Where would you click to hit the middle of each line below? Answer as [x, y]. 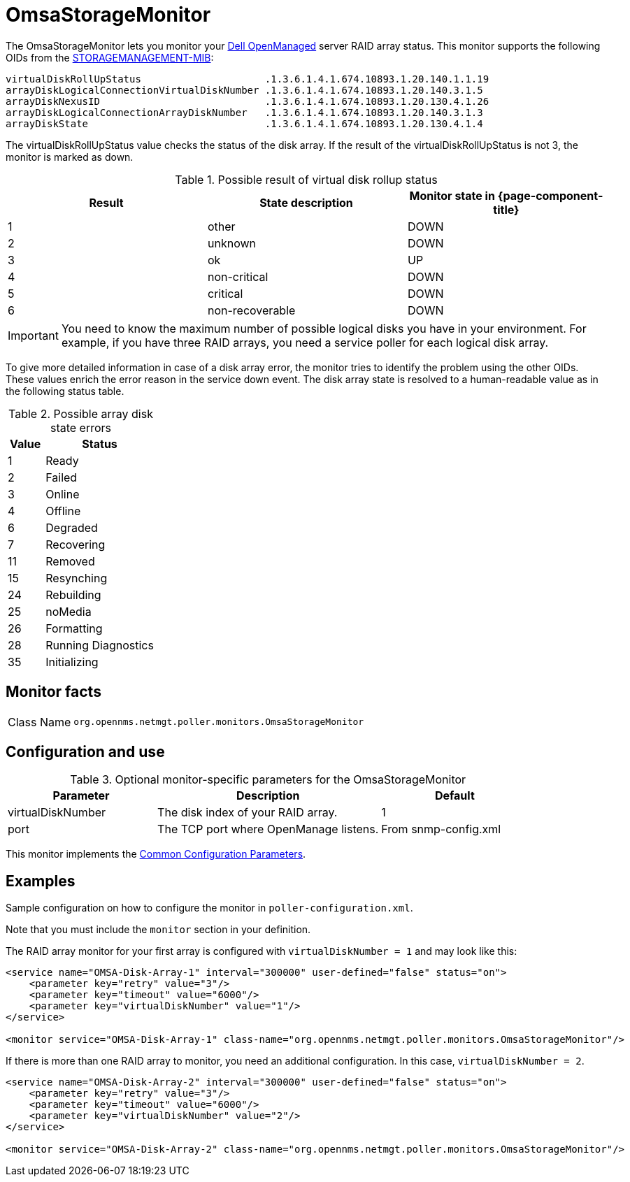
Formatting [74, 628]
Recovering [76, 544]
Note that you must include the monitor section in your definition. [158, 930]
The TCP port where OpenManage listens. [268, 829]
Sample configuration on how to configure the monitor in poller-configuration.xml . [209, 908]
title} [506, 209]
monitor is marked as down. [70, 157]
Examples [41, 881]
